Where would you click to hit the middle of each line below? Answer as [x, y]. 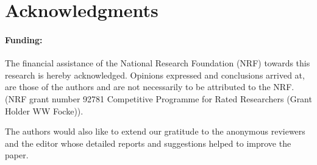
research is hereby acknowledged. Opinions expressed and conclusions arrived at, [155, 75]
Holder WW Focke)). [44, 111]
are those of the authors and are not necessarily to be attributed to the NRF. [150, 87]
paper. [17, 155]
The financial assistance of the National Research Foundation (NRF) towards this [158, 63]
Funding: [24, 39]
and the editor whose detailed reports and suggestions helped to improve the [148, 143]
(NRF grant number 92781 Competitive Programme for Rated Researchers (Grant [158, 98]
